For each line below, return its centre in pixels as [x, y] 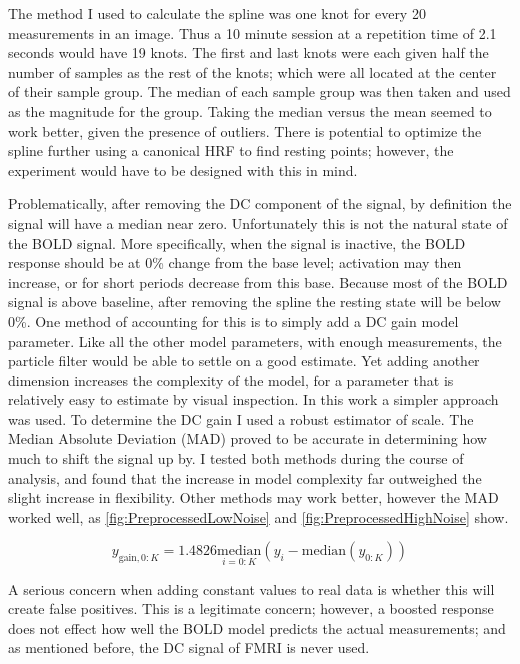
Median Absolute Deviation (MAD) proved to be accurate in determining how [247, 438]
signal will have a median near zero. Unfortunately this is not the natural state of [258, 222]
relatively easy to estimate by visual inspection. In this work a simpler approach [253, 399]
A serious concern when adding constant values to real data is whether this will [251, 588]
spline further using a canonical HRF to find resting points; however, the [231, 150]
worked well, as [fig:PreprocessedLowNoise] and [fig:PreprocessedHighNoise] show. [258, 516]
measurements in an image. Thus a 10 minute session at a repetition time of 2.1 [252, 32]
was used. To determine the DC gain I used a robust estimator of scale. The [241, 418]
